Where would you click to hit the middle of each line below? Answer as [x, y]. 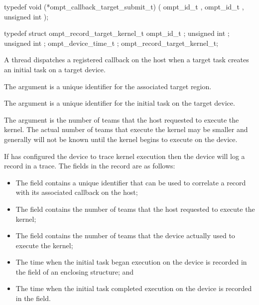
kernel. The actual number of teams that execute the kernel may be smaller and [126, 129]
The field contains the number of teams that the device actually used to [125, 235]
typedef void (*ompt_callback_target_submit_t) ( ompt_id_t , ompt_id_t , [124, 6]
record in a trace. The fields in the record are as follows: [90, 166]
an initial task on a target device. [55, 69]
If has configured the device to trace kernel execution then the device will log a [125, 156]
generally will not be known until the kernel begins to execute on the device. [121, 139]
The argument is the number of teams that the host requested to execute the [122, 119]
